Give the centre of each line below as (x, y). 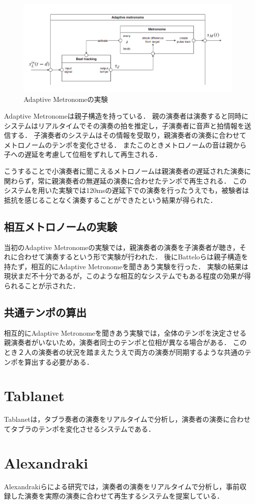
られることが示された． (42, 285)
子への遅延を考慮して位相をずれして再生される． (83, 154)
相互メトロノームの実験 (61, 226)
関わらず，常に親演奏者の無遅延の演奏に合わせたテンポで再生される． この (125, 180)
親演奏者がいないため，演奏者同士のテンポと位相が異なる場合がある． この (125, 342)
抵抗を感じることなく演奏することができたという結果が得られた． (111, 200)
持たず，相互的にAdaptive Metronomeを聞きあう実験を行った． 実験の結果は (126, 266)
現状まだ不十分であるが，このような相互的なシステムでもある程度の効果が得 (127, 276)
